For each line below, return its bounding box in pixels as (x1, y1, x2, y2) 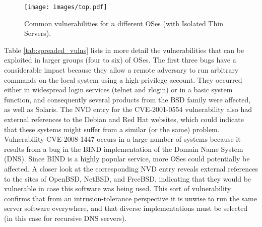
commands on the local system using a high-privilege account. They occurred (4, 74, 242, 85)
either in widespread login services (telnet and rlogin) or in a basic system (4, 84, 233, 95)
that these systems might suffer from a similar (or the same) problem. (4, 124, 220, 134)
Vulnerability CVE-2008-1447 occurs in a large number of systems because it (4, 134, 241, 144)
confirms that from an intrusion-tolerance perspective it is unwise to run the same (4, 193, 257, 203)
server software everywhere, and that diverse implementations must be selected (4, 203, 248, 213)
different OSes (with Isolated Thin (117, 18, 223, 28)
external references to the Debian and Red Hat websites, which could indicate (4, 114, 244, 124)
